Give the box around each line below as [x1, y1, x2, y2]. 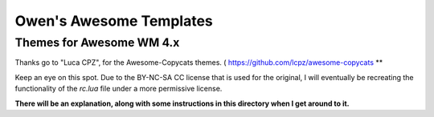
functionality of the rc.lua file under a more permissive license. [14, 84, 223, 94]
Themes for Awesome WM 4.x [14, 35, 180, 50]
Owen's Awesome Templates [14, 12, 213, 30]
